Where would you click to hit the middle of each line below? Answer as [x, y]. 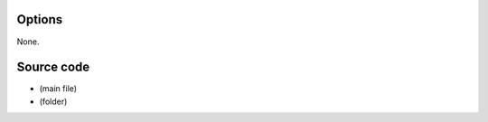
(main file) [58, 89]
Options [40, 19]
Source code [53, 67]
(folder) [53, 101]
